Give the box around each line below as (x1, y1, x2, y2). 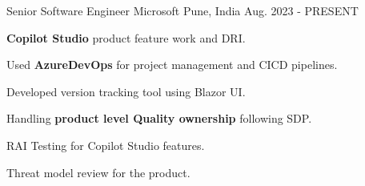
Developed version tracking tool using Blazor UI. (6, 83, 246, 99)
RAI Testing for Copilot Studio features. (6, 136, 205, 153)
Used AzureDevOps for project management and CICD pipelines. (6, 56, 338, 73)
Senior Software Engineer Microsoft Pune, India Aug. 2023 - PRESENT (6, 2, 359, 18)
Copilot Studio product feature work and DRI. (6, 29, 246, 46)
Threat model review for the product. (6, 164, 191, 180)
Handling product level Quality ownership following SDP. (6, 110, 312, 127)
